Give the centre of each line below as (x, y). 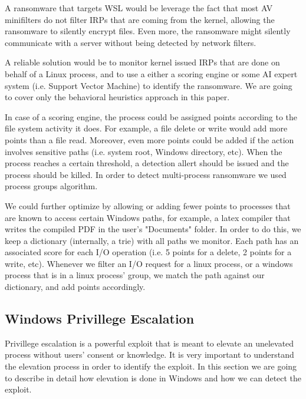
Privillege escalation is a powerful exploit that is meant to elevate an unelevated (149, 343)
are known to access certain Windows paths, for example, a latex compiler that (148, 217)
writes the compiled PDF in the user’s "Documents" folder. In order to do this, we (153, 229)
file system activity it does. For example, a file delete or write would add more (146, 128)
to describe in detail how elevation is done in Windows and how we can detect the (153, 377)
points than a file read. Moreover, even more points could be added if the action (149, 139)
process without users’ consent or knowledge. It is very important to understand (149, 355)
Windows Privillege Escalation (100, 319)
